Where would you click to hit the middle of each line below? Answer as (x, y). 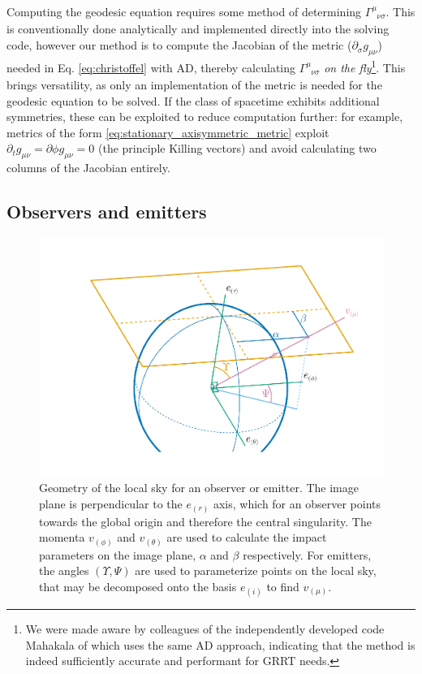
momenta (62, 537)
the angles (64, 570)
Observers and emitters (107, 212)
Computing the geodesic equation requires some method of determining (184, 11)
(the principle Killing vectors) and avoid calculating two (237, 148)
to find (283, 586)
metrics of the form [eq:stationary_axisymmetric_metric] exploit (168, 132)
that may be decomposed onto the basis (138, 586)
